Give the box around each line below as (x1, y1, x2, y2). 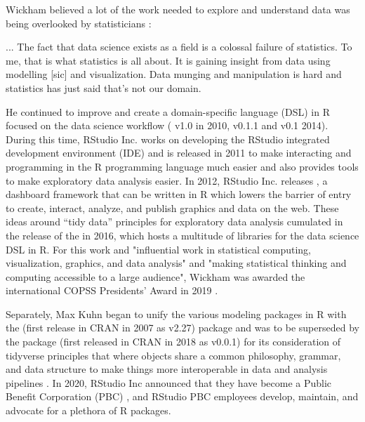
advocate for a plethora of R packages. (6, 403, 171, 418)
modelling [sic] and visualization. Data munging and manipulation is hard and (6, 67, 342, 81)
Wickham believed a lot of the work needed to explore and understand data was (6, 2, 350, 16)
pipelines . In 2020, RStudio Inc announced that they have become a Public (6, 375, 332, 390)
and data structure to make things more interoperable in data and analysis (6, 362, 328, 376)
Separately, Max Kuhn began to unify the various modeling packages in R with (6, 306, 347, 321)
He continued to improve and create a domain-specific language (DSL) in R (6, 104, 330, 119)
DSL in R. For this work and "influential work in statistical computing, (6, 242, 311, 256)
